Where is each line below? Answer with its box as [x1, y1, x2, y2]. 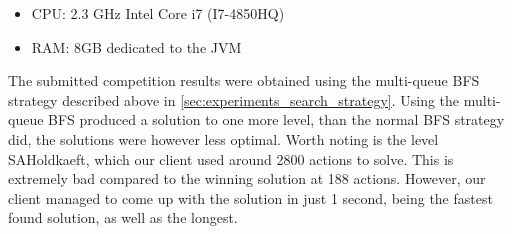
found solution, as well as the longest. [8, 207, 238, 228]
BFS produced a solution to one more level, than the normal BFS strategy [48, 109, 505, 130]
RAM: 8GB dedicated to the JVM [31, 36, 242, 57]
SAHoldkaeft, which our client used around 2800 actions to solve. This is [8, 148, 454, 169]
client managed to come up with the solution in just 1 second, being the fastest [8, 187, 493, 208]
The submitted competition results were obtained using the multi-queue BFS [8, 70, 480, 91]
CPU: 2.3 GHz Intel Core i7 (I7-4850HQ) [31, 3, 285, 23]
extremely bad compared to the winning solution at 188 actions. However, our [8, 168, 486, 189]
